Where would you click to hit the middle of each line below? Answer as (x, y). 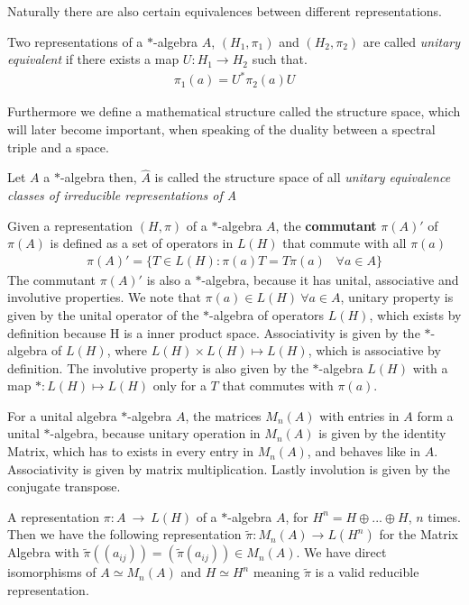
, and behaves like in (364, 451)
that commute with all (345, 243)
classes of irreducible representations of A (122, 194)
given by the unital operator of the (103, 314)
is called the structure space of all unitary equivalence (303, 177)
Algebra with (43, 552)
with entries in (359, 415)
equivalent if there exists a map (93, 59)
